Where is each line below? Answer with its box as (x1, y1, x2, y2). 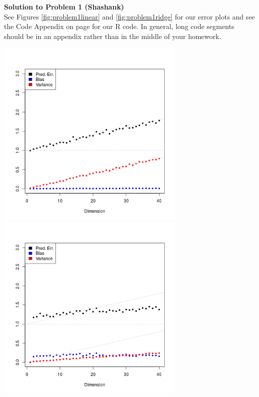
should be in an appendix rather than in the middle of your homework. (4, 30, 222, 41)
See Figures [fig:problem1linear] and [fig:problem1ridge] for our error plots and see (4, 11, 255, 21)
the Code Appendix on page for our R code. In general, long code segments (4, 21, 235, 31)
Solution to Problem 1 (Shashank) (4, 1, 124, 11)
